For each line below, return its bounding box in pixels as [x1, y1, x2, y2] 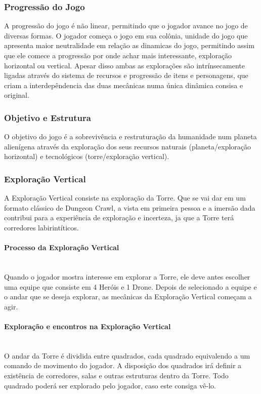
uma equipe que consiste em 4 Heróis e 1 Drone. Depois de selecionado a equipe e [4, 281, 257, 292]
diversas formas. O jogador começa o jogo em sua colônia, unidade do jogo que [4, 30, 248, 41]
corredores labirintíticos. [4, 222, 79, 232]
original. [4, 90, 29, 100]
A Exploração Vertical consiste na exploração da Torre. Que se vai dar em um [4, 192, 246, 203]
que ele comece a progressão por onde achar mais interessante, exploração [4, 50, 232, 60]
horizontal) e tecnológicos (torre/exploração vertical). [4, 151, 169, 162]
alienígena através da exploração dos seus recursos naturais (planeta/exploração [4, 141, 251, 151]
